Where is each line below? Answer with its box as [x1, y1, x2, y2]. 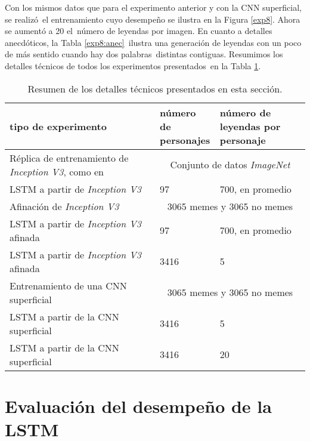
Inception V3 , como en [10, 164, 104, 178]
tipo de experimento [10, 119, 107, 133]
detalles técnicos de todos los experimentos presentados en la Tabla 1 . [5, 59, 261, 72]
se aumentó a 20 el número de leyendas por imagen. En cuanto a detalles [5, 24, 272, 37]
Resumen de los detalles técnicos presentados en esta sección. [27, 81, 283, 95]
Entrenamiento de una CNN [10, 278, 127, 292]
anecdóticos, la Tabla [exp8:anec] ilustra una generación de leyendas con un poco [5, 36, 302, 48]
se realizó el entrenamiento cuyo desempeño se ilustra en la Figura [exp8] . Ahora [5, 13, 300, 25]
